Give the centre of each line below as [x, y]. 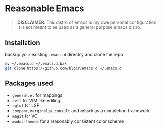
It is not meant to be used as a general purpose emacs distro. [79, 27]
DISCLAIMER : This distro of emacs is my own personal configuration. [87, 22]
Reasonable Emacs [45, 9]
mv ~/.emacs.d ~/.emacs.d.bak [36, 64]
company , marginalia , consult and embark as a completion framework [81, 111]
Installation [23, 43]
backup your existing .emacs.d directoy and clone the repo [64, 54]
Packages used [29, 83]
